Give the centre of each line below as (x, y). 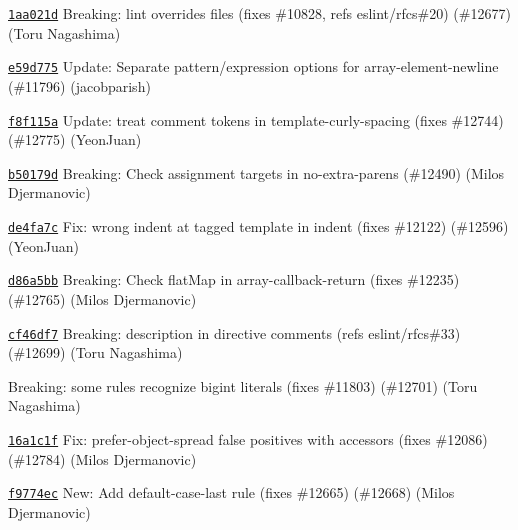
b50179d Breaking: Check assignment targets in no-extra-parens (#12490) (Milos (256, 172)
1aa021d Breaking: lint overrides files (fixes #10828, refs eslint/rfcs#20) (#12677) (259, 13)
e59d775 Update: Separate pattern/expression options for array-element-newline (253, 66)
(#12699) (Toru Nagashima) (95, 352)
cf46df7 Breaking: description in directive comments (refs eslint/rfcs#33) (234, 332)
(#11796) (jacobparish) (79, 85)
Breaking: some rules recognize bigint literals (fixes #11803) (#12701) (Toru (243, 385)
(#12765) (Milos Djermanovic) (102, 298)
